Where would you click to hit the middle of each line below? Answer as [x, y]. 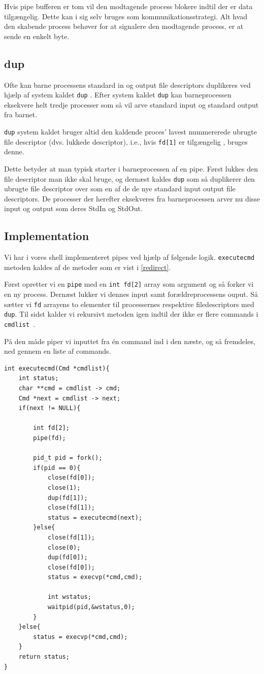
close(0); [64, 547]
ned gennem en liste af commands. [58, 351]
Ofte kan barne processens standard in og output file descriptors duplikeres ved [127, 85]
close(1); [64, 487]
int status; [39, 378]
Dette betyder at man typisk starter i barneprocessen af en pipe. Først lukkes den [131, 168]
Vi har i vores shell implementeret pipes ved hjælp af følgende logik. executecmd [129, 257]
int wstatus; [69, 597]
